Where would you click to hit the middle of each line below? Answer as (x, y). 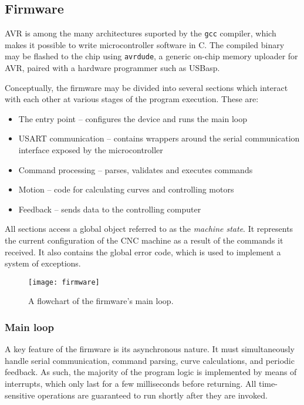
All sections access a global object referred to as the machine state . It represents (149, 229)
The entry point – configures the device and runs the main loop (133, 118)
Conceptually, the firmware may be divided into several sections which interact (146, 87)
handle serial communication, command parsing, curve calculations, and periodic (150, 360)
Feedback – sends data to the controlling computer (110, 209)
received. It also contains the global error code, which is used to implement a (143, 252)
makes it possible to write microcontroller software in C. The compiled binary (145, 44)
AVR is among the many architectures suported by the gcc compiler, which (141, 33)
